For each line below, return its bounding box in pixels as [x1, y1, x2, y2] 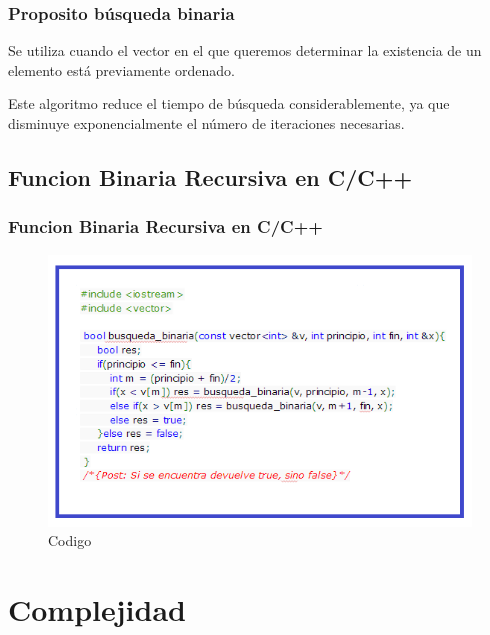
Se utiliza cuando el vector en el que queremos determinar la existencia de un [8, 40, 482, 61]
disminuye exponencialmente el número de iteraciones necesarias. [8, 113, 405, 133]
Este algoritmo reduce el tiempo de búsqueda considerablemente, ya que [8, 93, 450, 114]
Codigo [48, 530, 92, 551]
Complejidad [8, 588, 186, 629]
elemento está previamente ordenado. [8, 59, 235, 80]
